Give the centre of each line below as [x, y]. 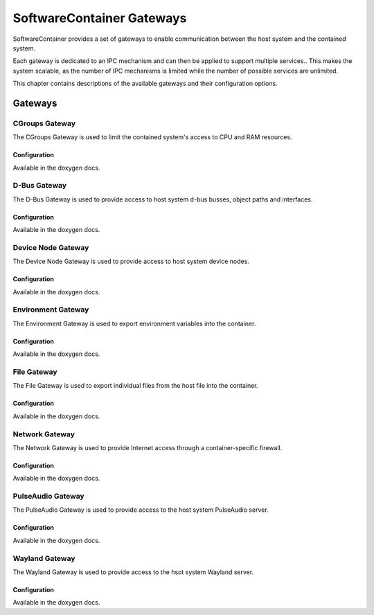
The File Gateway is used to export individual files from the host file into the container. [136, 386]
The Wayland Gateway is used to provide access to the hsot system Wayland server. [133, 572]
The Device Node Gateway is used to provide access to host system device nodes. [131, 261]
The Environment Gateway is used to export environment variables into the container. [134, 323]
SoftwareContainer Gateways [100, 18]
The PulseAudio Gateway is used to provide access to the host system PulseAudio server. [141, 510]
